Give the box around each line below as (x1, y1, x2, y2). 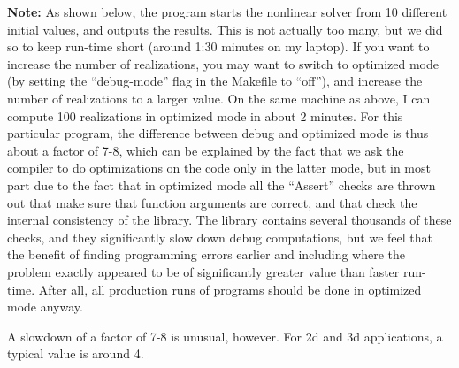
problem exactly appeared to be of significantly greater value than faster (7, 262, 400, 280)
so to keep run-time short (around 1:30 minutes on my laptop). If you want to (7, 37, 430, 56)
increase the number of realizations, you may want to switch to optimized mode (7, 54, 439, 73)
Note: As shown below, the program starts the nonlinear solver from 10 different (7, 3, 448, 20)
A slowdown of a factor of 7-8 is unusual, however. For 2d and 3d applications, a (7, 326, 443, 345)
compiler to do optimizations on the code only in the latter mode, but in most (7, 158, 431, 177)
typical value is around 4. (7, 344, 144, 363)
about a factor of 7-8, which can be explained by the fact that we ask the (7, 141, 404, 159)
